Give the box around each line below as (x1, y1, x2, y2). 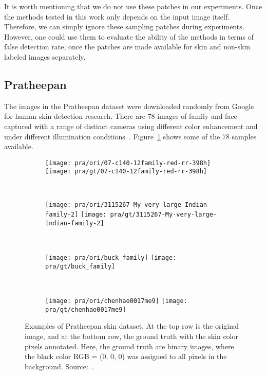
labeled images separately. (4, 51, 86, 62)
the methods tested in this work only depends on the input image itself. (4, 11, 230, 22)
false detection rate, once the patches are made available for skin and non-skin (4, 41, 251, 52)
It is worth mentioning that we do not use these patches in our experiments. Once (4, 1, 262, 11)
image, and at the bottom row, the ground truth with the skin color (25, 331, 238, 342)
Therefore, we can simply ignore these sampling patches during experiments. (4, 21, 244, 32)
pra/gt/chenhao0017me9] (45, 306, 126, 313)
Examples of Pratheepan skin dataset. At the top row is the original (25, 320, 239, 331)
